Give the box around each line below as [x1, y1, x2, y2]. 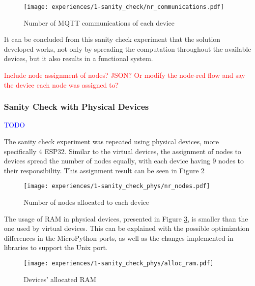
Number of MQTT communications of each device [24, 17, 174, 28]
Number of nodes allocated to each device [24, 197, 149, 207]
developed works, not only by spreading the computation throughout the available [4, 43, 251, 54]
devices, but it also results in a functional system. [4, 53, 153, 64]
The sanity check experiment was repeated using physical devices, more [4, 136, 219, 147]
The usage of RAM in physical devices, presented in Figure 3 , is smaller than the [4, 213, 248, 223]
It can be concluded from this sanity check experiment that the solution [4, 34, 221, 44]
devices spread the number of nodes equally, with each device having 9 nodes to [4, 156, 244, 166]
